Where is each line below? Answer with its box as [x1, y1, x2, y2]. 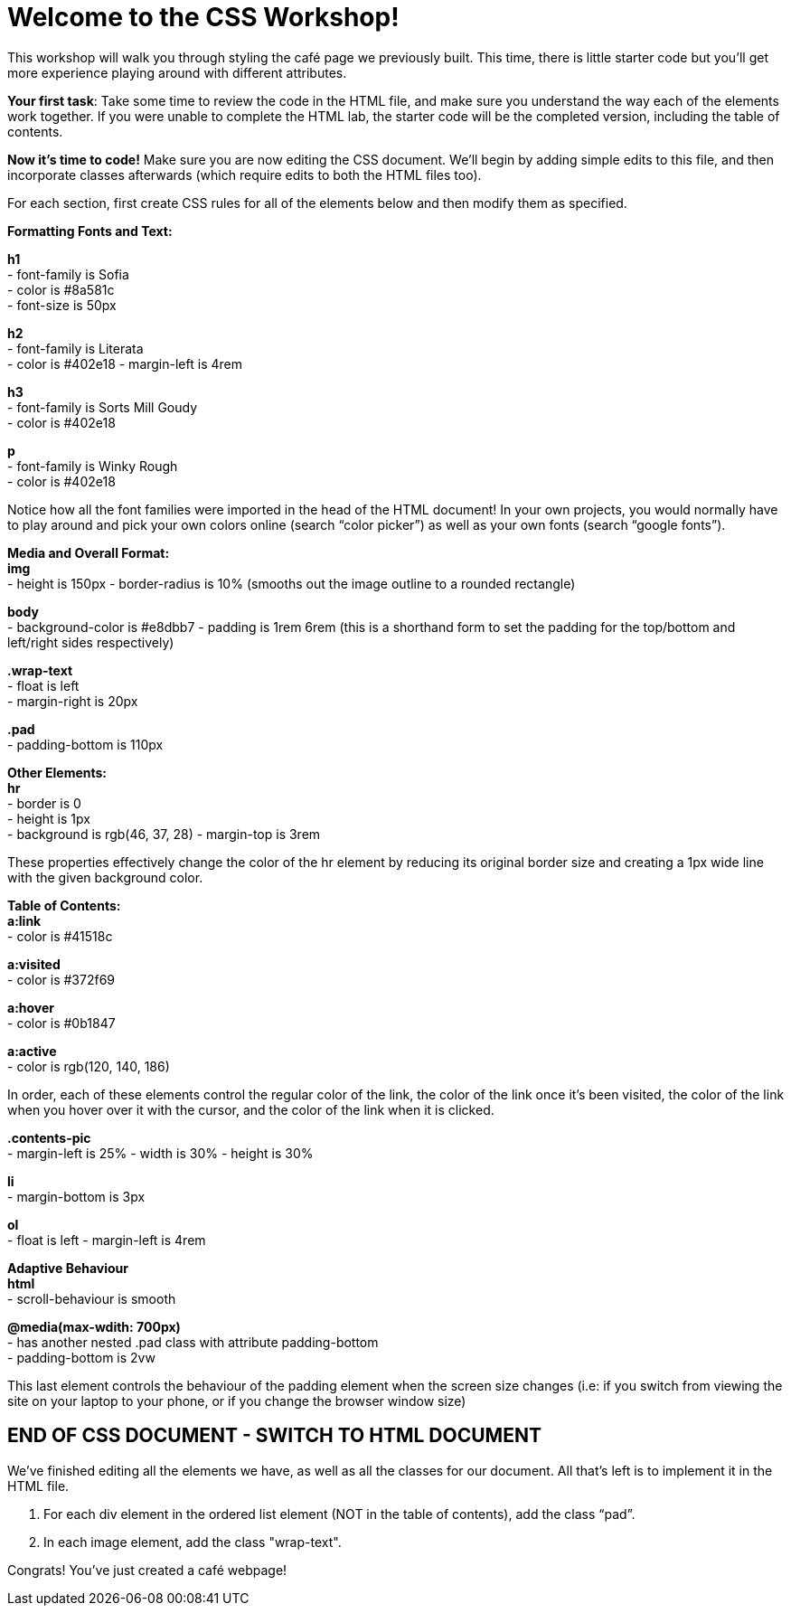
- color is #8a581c [7, 281, 115, 297]
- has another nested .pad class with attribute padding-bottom [7, 1334, 379, 1350]
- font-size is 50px [7, 297, 117, 313]
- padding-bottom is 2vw [7, 1349, 155, 1365]
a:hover [7, 999, 55, 1015]
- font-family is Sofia [7, 266, 129, 282]
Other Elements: [7, 764, 108, 780]
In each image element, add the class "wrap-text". [43, 1533, 342, 1550]
